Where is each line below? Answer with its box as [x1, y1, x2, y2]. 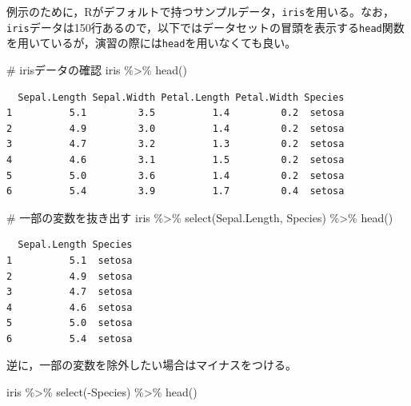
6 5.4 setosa [6, 332, 133, 344]
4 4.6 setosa [6, 301, 133, 313]
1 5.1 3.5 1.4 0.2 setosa [6, 107, 345, 119]
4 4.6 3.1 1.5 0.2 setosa [6, 153, 345, 165]
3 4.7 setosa [6, 286, 133, 298]
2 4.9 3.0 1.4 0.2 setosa [6, 122, 345, 134]
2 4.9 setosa [6, 270, 133, 282]
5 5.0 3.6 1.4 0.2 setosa [6, 169, 345, 181]
